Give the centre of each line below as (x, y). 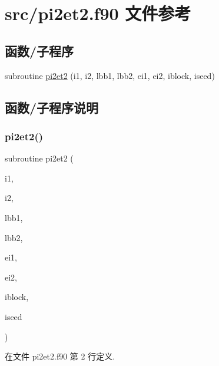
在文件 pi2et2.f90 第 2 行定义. (60, 356)
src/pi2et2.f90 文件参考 (98, 13)
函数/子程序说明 (52, 107)
